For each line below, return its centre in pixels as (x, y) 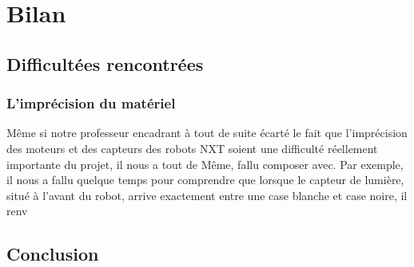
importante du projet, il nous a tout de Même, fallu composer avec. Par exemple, (205, 164)
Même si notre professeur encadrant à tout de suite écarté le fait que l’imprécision (207, 133)
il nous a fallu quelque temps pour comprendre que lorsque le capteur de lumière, (205, 180)
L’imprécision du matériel (91, 103)
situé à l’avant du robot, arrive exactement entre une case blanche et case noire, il (207, 195)
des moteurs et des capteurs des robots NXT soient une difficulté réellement (192, 148)
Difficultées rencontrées (105, 63)
